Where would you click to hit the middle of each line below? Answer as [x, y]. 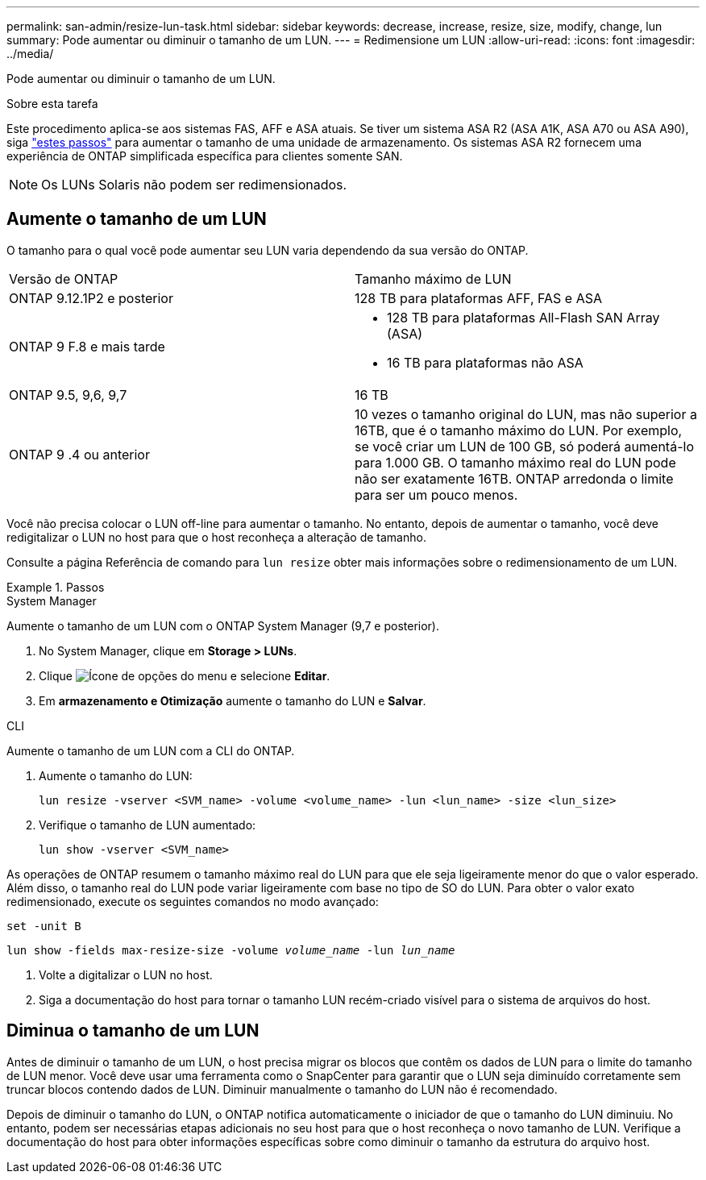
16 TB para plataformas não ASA [485, 362]
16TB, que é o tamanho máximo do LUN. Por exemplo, [519, 430]
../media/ [30, 54]
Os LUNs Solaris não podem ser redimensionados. [194, 185]
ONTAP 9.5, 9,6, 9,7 [68, 395]
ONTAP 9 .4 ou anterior [79, 454]
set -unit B [44, 926]
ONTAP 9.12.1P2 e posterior [91, 298]
